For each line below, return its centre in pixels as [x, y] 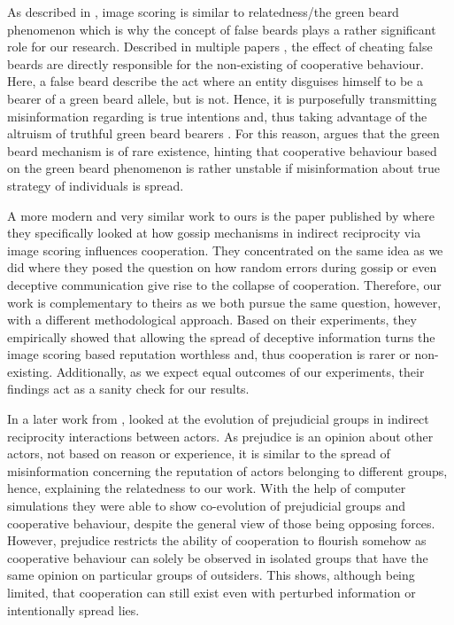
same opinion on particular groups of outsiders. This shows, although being [211, 575]
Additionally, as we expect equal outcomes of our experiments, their [240, 371]
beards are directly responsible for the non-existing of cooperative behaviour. [215, 63]
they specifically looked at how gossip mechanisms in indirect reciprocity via [214, 233]
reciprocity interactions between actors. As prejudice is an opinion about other [220, 436]
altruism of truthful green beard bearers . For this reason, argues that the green [223, 133]
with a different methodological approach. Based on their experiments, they [212, 320]
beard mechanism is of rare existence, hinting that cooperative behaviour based [222, 150]
